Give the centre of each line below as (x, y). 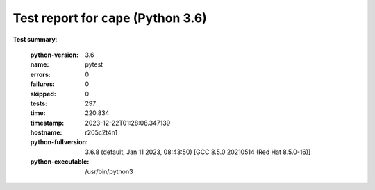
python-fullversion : (59, 142)
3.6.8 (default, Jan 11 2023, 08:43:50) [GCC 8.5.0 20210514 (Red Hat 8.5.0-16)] (198, 152)
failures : (42, 84)
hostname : (46, 132)
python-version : (55, 55)
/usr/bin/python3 (109, 171)
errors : (41, 74)
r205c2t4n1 (101, 132)
